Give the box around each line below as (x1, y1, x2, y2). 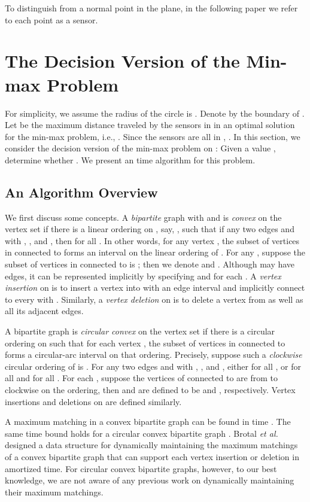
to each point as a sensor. (5, 13, 98, 26)
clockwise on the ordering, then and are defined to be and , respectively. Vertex (5, 383, 296, 395)
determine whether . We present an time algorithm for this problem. (5, 153, 256, 166)
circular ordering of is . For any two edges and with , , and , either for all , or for (5, 360, 301, 372)
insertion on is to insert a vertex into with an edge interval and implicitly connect (5, 281, 305, 294)
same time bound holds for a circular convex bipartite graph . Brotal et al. (5, 427, 278, 439)
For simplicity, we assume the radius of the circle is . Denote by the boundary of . (5, 107, 305, 119)
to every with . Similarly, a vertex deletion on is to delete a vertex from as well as (5, 293, 303, 305)
